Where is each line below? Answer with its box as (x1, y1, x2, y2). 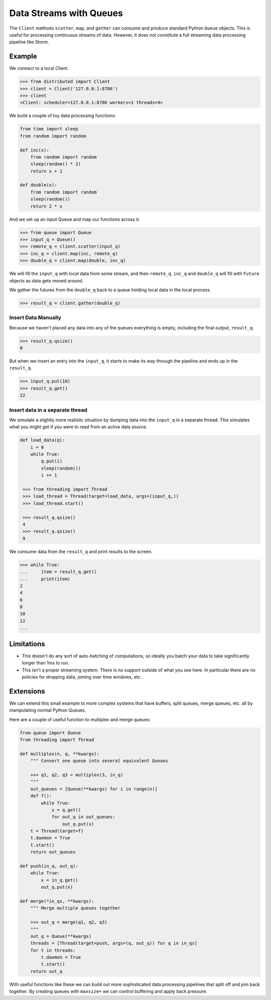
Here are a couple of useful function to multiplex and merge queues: (9, 716, 151, 722)
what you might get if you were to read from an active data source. (9, 424, 148, 430)
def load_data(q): (20, 437, 65, 443)
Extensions (9, 687, 45, 696)
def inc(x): (20, 147, 50, 153)
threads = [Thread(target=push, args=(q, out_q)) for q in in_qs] (30, 940, 198, 946)
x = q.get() (51, 807, 81, 812)
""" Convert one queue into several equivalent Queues (30, 758, 168, 764)
